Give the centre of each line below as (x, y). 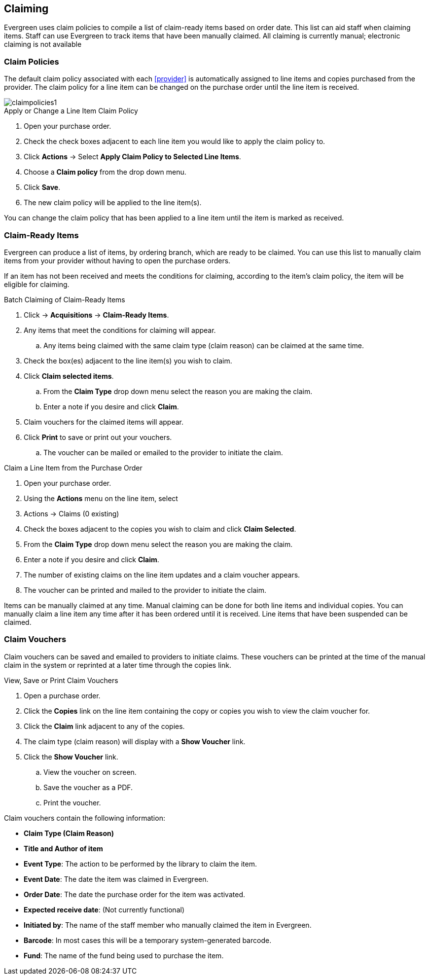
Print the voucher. (72, 802)
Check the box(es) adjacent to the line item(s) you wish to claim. (128, 361)
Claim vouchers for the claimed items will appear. (104, 422)
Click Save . (42, 187)
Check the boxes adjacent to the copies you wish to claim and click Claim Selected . (160, 529)
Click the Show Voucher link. (71, 757)
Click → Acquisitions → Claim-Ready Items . (96, 315)
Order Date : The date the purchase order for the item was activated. (134, 894)
